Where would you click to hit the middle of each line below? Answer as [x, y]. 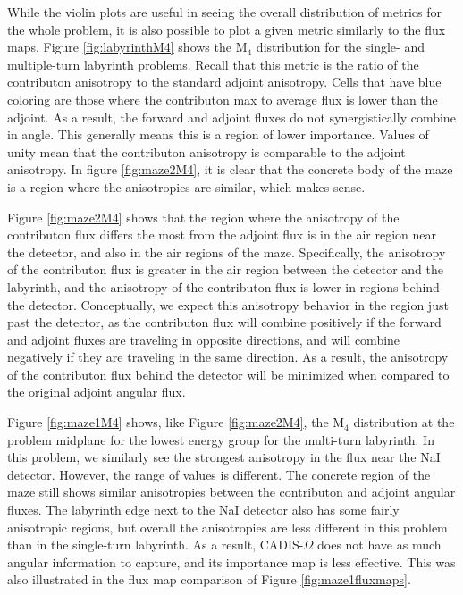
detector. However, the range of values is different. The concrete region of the [219, 474]
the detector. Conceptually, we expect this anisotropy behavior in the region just [228, 304]
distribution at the [404, 422]
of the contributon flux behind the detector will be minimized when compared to [228, 374]
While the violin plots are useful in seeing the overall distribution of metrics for [224, 12]
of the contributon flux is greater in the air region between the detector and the [225, 269]
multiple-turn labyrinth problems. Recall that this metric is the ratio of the [213, 64]
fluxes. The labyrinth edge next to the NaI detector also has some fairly [203, 510]
